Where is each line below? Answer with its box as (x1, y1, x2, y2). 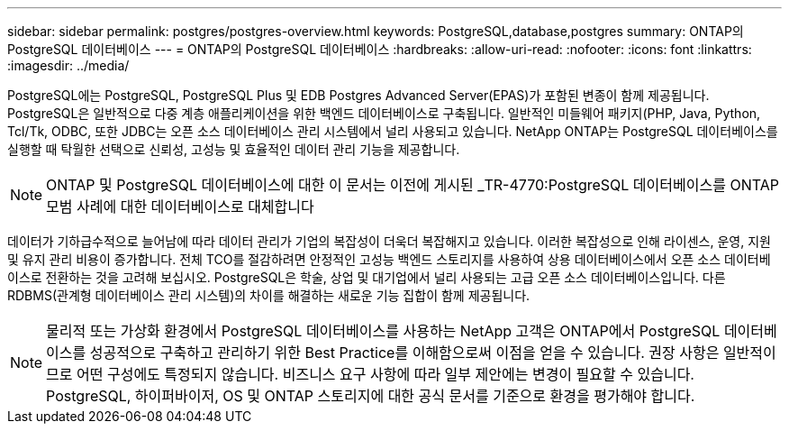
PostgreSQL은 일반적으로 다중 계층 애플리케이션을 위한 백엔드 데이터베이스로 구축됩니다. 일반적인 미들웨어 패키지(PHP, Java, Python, (7, 105, 761, 121)
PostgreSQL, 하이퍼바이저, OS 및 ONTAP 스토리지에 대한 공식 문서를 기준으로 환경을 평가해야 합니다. (46, 387, 695, 405)
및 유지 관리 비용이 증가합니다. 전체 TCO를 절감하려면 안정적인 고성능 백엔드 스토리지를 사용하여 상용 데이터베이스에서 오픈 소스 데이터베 (7, 252, 771, 267)
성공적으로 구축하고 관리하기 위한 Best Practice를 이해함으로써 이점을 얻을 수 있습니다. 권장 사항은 (89, 344, 720, 362)
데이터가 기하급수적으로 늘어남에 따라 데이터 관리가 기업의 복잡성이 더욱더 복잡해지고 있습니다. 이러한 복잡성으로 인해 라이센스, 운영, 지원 (7, 234, 771, 249)
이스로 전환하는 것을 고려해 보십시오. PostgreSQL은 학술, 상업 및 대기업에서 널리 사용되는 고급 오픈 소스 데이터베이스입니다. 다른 (7, 270, 726, 285)
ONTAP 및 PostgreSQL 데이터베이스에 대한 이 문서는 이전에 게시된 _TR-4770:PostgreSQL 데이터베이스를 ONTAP (46, 176, 779, 194)
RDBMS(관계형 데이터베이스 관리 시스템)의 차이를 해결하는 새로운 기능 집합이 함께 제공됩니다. (7, 288, 531, 303)
